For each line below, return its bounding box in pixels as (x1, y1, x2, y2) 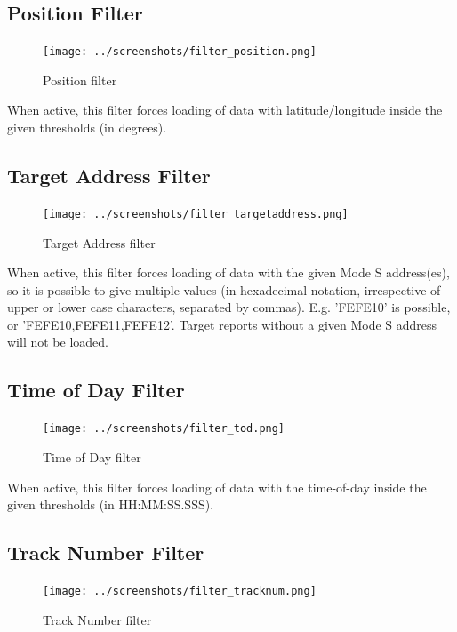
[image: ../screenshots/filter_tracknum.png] (43, 584, 317, 597)
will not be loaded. (7, 332, 108, 351)
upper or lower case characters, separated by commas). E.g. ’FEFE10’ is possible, (7, 298, 451, 316)
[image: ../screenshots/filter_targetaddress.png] (43, 207, 349, 220)
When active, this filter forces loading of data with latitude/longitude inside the (7, 100, 443, 119)
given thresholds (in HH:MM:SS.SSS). (7, 495, 214, 514)
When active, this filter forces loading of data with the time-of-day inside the (7, 477, 427, 496)
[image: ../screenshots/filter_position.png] (43, 45, 317, 59)
